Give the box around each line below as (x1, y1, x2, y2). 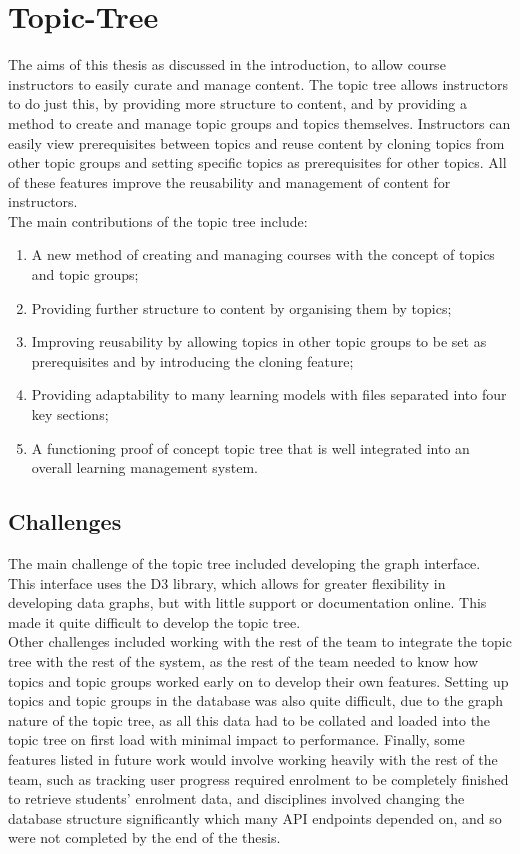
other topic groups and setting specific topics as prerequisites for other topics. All (8, 152, 507, 173)
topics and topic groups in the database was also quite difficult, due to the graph (8, 690, 504, 711)
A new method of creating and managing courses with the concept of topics (31, 244, 495, 265)
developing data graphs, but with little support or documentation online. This (8, 592, 487, 613)
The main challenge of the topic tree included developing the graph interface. (8, 553, 481, 574)
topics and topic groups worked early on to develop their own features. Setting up (8, 670, 509, 691)
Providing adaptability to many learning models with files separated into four (31, 384, 507, 405)
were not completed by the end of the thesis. (8, 827, 281, 848)
